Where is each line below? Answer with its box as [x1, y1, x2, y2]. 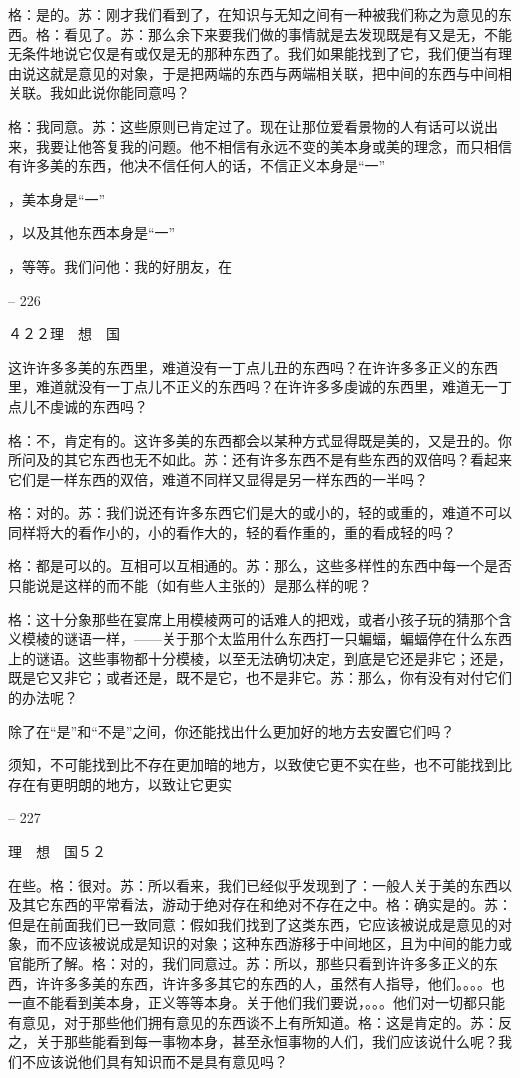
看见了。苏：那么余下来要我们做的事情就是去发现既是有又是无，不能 [63, 23, 512, 44]
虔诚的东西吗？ [49, 395, 148, 416]
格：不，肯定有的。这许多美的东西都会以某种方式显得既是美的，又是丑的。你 [8, 429, 512, 450]
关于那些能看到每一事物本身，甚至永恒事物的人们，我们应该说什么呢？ [35, 1031, 498, 1052]
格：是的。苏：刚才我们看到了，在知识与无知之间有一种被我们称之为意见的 [8, 4, 498, 24]
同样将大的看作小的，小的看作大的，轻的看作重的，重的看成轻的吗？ [8, 521, 456, 542]
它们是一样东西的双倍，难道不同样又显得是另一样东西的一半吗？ [8, 468, 428, 489]
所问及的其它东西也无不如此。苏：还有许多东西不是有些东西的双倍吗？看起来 [8, 449, 512, 470]
